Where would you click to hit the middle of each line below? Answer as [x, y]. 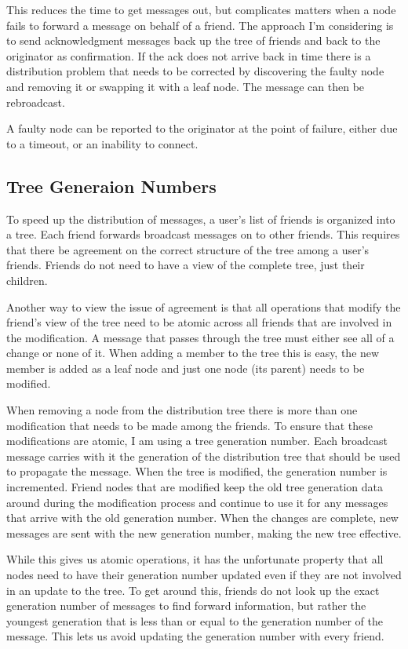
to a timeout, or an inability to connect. [102, 143]
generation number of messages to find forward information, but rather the [186, 605]
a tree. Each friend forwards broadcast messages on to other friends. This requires [203, 234]
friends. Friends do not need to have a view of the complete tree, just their [186, 265]
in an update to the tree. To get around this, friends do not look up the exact [193, 590]
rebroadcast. [36, 102]
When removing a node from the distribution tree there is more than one [182, 410]
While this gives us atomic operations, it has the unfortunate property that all [195, 559]
